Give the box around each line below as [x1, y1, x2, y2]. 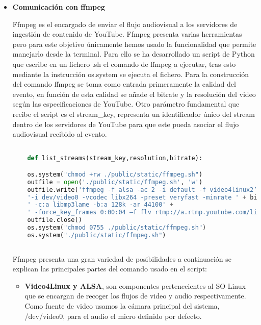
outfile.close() [27, 216, 82, 224]
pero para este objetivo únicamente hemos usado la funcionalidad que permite [12, 38, 256, 49]
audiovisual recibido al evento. [12, 129, 107, 139]
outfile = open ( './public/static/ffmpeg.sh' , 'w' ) [27, 178, 203, 186]
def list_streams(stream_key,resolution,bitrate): [27, 155, 203, 162]
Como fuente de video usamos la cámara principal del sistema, [24, 301, 220, 311]
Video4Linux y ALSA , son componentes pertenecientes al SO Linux [24, 280, 246, 291]
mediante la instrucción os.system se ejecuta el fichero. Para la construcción [12, 68, 249, 79]
